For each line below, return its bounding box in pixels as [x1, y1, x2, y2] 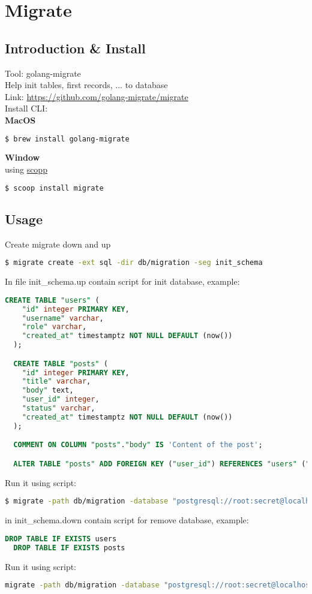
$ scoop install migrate [5, 183, 104, 192]
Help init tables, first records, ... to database [5, 79, 168, 91]
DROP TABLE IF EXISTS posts [13, 543, 125, 552]
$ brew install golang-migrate [5, 134, 130, 143]
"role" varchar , [22, 322, 87, 331]
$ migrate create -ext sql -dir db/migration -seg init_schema [5, 258, 263, 267]
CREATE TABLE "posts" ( [13, 359, 108, 368]
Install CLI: [5, 102, 48, 114]
